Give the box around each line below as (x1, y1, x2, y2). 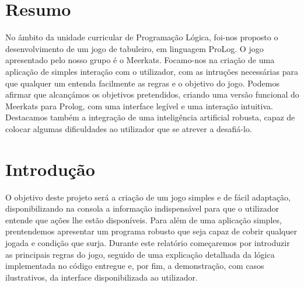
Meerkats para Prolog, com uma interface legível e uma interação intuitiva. (5, 99, 273, 112)
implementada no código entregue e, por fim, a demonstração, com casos (5, 260, 264, 272)
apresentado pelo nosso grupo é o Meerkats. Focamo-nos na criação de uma (5, 54, 275, 66)
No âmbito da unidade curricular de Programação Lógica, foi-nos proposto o (5, 31, 278, 43)
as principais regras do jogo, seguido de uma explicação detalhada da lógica (5, 248, 275, 260)
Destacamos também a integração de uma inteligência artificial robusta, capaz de (5, 111, 295, 123)
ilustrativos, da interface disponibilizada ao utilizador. (5, 271, 198, 283)
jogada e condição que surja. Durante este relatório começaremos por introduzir (5, 236, 290, 248)
